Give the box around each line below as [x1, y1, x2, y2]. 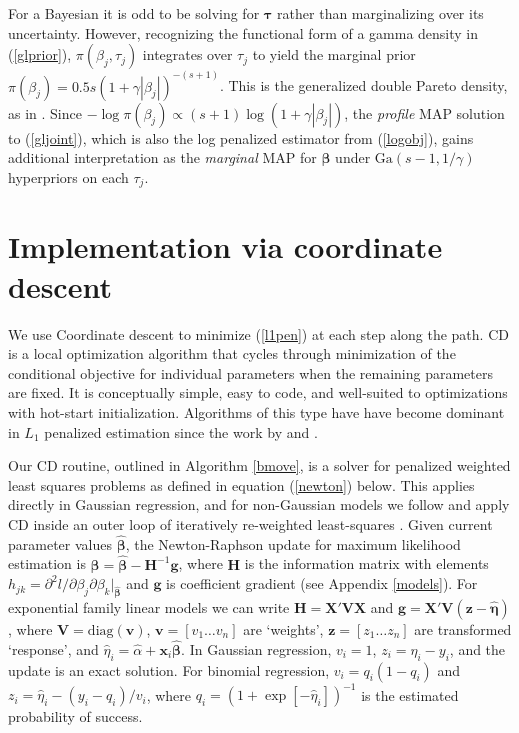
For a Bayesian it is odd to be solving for [8, 3, 260, 23]
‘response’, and [8, 638, 99, 659]
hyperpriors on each [8, 166, 129, 187]
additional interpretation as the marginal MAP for [8, 147, 317, 168]
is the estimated [361, 684, 459, 705]
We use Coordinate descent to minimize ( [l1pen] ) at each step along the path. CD [8, 323, 509, 344]
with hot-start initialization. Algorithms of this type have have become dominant [8, 401, 505, 422]
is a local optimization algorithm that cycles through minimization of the [8, 343, 456, 364]
